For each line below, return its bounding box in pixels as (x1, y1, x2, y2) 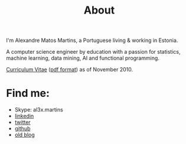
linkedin (14, 113, 34, 120)
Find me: (6, 87, 50, 100)
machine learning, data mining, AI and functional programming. (6, 54, 159, 62)
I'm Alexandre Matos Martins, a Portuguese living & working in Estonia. (6, 37, 178, 44)
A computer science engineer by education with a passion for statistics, (6, 48, 181, 55)
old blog (14, 131, 35, 139)
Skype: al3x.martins (14, 106, 63, 113)
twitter (14, 119, 31, 126)
